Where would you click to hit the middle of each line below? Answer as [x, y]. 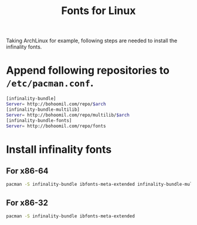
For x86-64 [27, 171]
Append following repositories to [88, 71]
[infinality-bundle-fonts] [39, 120]
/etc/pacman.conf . [50, 83]
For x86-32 [27, 202]
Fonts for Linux [98, 11]
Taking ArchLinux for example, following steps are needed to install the [92, 41]
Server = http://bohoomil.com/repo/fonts [56, 126]
